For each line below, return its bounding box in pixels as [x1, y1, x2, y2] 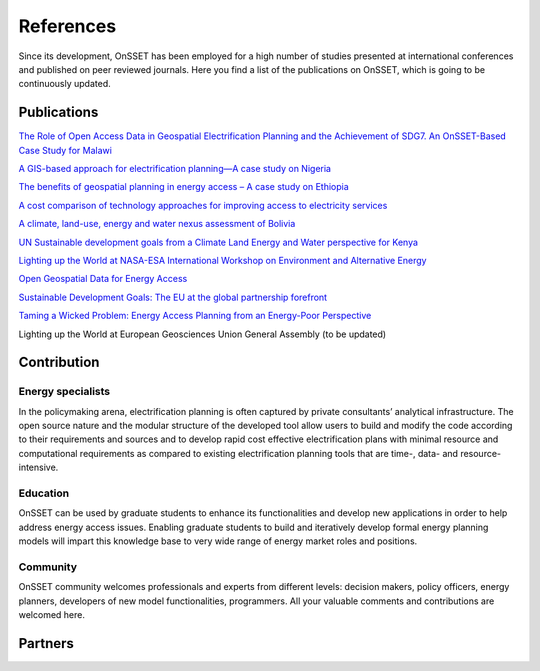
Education [18, 486, 70, 500]
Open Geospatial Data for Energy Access [18, 273, 188, 285]
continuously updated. [18, 78, 112, 90]
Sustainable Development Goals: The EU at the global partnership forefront [18, 291, 328, 303]
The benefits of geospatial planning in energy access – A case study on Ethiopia [18, 181, 349, 193]
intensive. [18, 461, 59, 474]
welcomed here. [18, 609, 85, 621]
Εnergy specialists [18, 385, 111, 399]
